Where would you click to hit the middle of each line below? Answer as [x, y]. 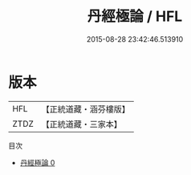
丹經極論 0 [37, 162]
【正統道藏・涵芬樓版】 [86, 109]
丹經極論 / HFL [135, 16]
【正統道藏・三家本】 [82, 124]
